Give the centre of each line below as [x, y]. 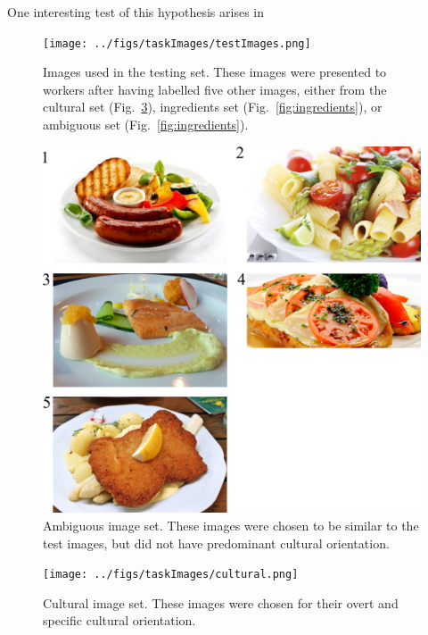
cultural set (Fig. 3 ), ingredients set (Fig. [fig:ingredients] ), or [213, 107]
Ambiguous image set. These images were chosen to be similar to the [231, 525]
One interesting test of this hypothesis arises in [136, 12]
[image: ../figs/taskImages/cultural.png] [171, 575]
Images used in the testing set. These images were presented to [215, 72]
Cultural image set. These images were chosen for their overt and [221, 602]
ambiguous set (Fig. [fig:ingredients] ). [146, 125]
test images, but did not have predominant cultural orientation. [216, 543]
